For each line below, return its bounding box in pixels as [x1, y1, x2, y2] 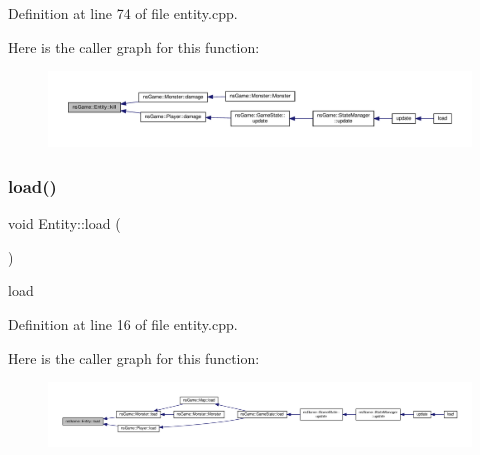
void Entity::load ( [8, 213, 121, 234]
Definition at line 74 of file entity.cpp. [8, 3, 238, 23]
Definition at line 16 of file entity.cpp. [8, 313, 238, 334]
